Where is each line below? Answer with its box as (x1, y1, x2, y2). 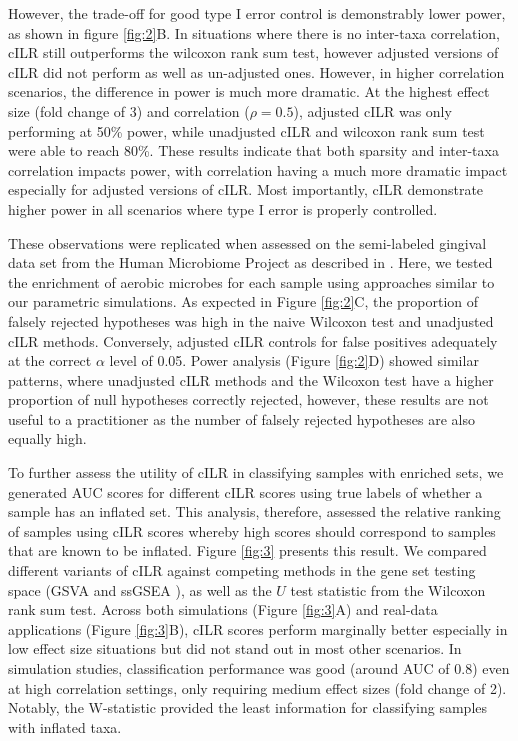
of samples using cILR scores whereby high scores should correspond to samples (8, 520, 496, 541)
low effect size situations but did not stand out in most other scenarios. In (8, 638, 462, 659)
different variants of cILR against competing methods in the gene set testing (8, 560, 476, 581)
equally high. (8, 428, 87, 449)
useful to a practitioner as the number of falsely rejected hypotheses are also (8, 408, 475, 429)
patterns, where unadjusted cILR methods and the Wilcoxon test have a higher (8, 369, 494, 390)
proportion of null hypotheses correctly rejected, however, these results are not (8, 389, 489, 410)
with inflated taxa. (8, 716, 122, 737)
